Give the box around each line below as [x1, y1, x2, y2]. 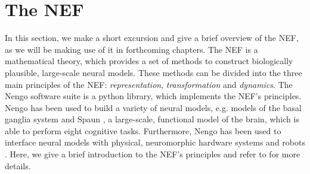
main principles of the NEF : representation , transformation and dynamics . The [5, 78, 293, 90]
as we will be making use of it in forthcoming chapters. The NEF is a [5, 43, 258, 55]
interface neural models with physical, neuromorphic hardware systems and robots [5, 136, 305, 148]
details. [5, 159, 31, 172]
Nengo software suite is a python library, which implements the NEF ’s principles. [5, 90, 302, 102]
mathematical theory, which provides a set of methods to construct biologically [5, 55, 293, 67]
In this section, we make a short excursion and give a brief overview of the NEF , [5, 31, 299, 44]
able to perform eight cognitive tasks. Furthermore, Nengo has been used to [5, 124, 281, 137]
